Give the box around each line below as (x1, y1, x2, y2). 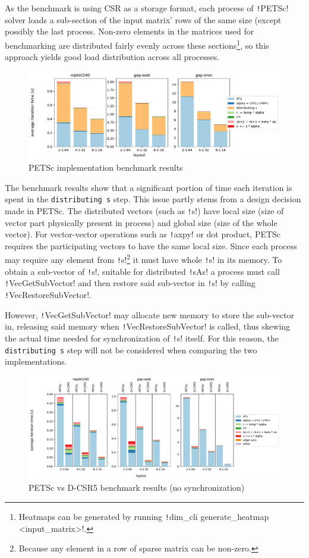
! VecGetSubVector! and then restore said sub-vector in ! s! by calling (5, 277, 256, 289)
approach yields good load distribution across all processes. (5, 51, 220, 63)
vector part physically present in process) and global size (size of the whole (5, 216, 278, 228)
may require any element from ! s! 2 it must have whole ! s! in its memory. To (5, 252, 282, 266)
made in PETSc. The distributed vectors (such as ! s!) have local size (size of (5, 204, 284, 217)
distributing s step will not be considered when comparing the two (5, 343, 257, 356)
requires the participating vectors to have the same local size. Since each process (5, 239, 297, 252)
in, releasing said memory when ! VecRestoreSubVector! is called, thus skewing (5, 320, 291, 333)
